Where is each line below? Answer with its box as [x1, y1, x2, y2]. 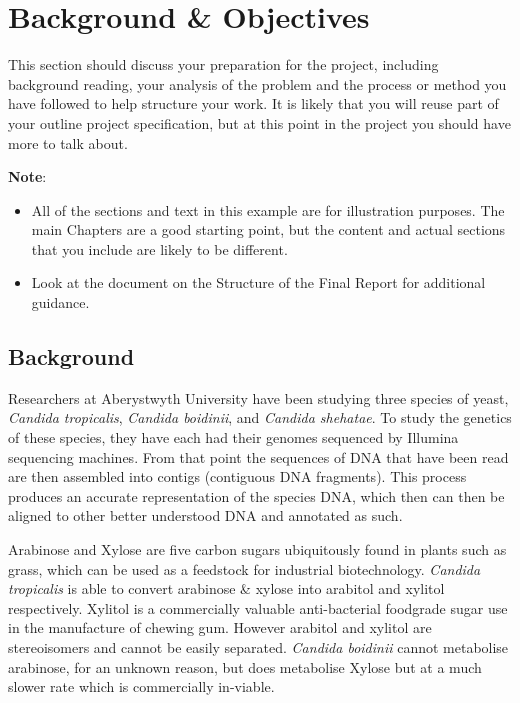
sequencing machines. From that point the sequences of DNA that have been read [8, 446, 509, 467]
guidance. [31, 292, 90, 313]
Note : [8, 166, 47, 187]
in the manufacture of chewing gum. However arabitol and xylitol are [8, 617, 432, 638]
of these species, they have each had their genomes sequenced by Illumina [8, 427, 459, 448]
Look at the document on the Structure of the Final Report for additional [31, 272, 486, 293]
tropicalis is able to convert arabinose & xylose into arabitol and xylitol [8, 578, 445, 599]
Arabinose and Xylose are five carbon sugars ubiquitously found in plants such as [8, 539, 507, 560]
